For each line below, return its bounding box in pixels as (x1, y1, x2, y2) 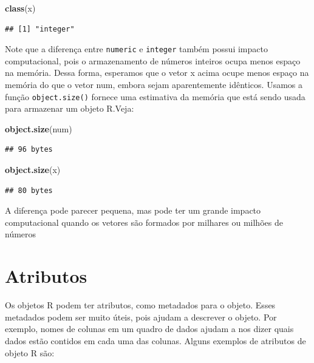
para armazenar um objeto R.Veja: (5, 102, 134, 115)
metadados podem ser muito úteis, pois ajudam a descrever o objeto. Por (5, 310, 277, 323)
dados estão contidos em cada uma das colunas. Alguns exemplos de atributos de (5, 334, 306, 347)
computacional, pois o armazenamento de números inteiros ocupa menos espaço (5, 54, 301, 67)
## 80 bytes (5, 186, 53, 195)
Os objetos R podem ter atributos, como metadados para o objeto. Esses (5, 299, 276, 311)
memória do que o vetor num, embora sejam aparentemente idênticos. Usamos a (5, 78, 302, 91)
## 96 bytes (5, 145, 53, 154)
